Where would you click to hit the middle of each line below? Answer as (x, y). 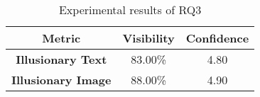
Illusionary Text (61, 59)
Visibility (148, 38)
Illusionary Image (61, 80)
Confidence (217, 38)
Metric (61, 38)
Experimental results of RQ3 (130, 10)
